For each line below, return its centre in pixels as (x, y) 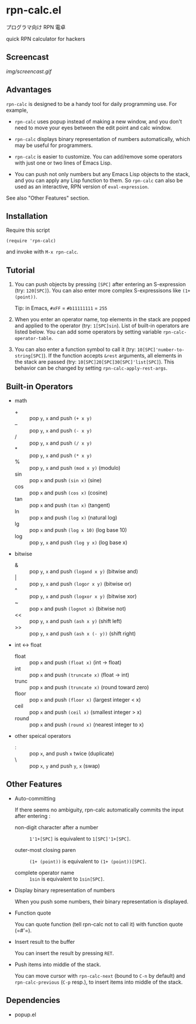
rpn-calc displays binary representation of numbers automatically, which (102, 139)
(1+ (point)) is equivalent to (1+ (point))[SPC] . (88, 861)
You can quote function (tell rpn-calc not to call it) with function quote (99, 924)
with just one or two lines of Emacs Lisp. (63, 163)
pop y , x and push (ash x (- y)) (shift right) (82, 633)
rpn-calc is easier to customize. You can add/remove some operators (98, 156)
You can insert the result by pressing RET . (64, 953)
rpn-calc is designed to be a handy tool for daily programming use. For (92, 104)
